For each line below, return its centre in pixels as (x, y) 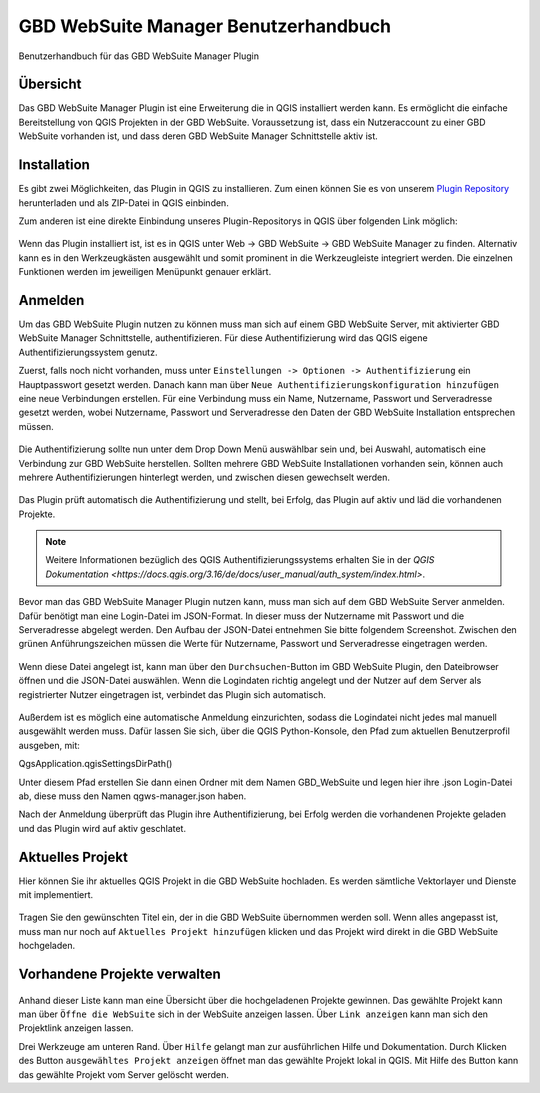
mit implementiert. (56, 895)
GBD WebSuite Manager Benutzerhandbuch (205, 26)
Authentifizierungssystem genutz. (88, 352)
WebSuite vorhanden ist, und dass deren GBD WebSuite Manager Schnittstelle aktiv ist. (198, 136)
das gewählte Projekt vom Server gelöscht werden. (124, 1074)
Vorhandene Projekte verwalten (120, 974)
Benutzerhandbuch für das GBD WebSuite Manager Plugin (139, 56)
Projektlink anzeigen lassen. (76, 1028)
